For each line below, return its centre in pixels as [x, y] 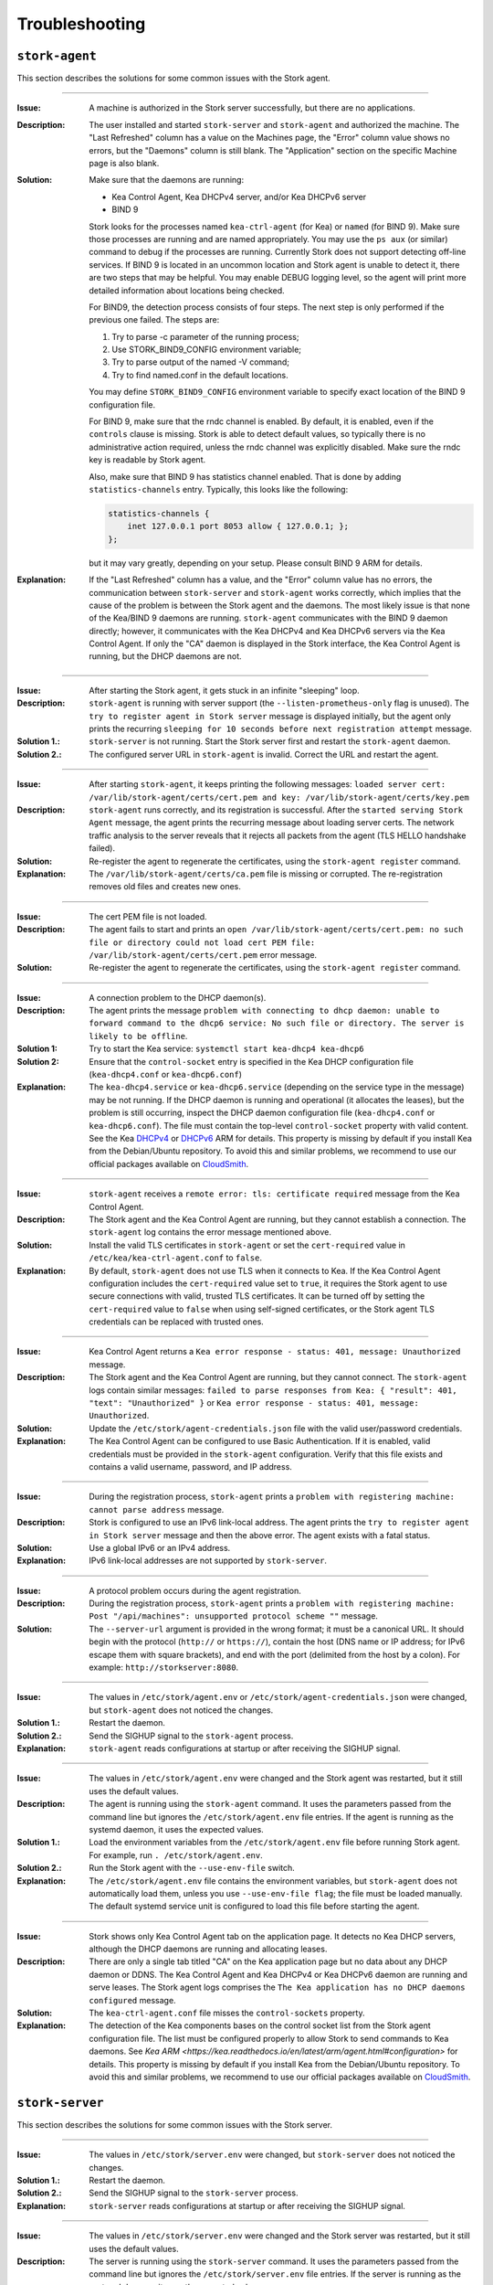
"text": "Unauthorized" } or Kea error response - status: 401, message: [254, 1403]
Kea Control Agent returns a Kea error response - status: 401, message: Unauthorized [275, 1352]
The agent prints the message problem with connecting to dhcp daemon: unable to [264, 1011]
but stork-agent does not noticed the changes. [181, 1710]
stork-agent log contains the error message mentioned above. [210, 1232]
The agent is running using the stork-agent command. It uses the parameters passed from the [270, 1804]
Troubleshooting [81, 24]
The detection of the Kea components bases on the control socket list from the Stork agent [260, 2025]
